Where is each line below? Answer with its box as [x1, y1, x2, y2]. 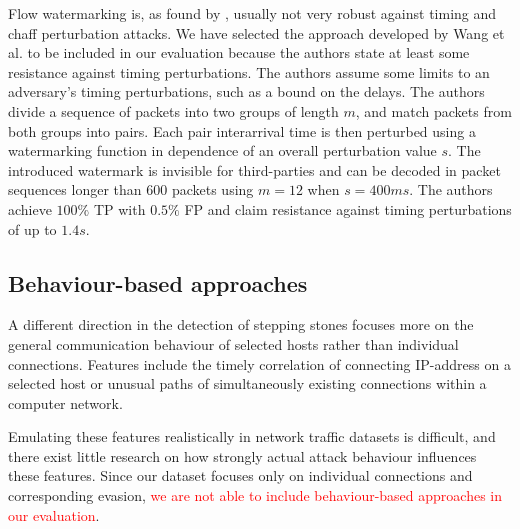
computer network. [8, 392, 123, 413]
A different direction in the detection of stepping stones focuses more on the [8, 314, 474, 335]
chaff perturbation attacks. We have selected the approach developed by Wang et [8, 22, 505, 43]
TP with [93, 198, 146, 219]
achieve [8, 198, 52, 219]
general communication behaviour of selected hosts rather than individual [8, 333, 459, 354]
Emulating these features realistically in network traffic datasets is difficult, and [8, 426, 496, 447]
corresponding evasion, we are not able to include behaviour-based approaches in [8, 485, 503, 506]
